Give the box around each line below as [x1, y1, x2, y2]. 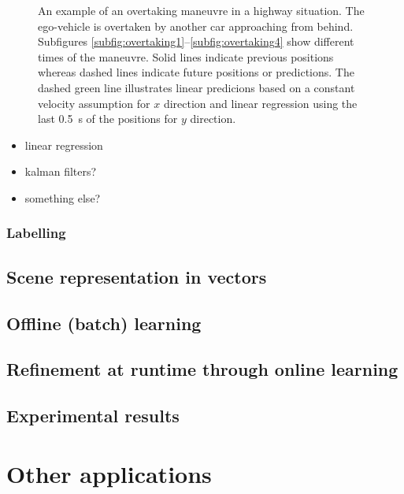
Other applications [6, 457, 212, 489]
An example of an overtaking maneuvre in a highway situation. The [38, 2, 365, 18]
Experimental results [6, 403, 180, 428]
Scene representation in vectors [6, 264, 267, 288]
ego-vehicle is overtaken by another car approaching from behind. [38, 17, 354, 34]
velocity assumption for [38, 95, 150, 111]
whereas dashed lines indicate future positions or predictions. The [38, 64, 354, 80]
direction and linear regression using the [163, 95, 358, 111]
